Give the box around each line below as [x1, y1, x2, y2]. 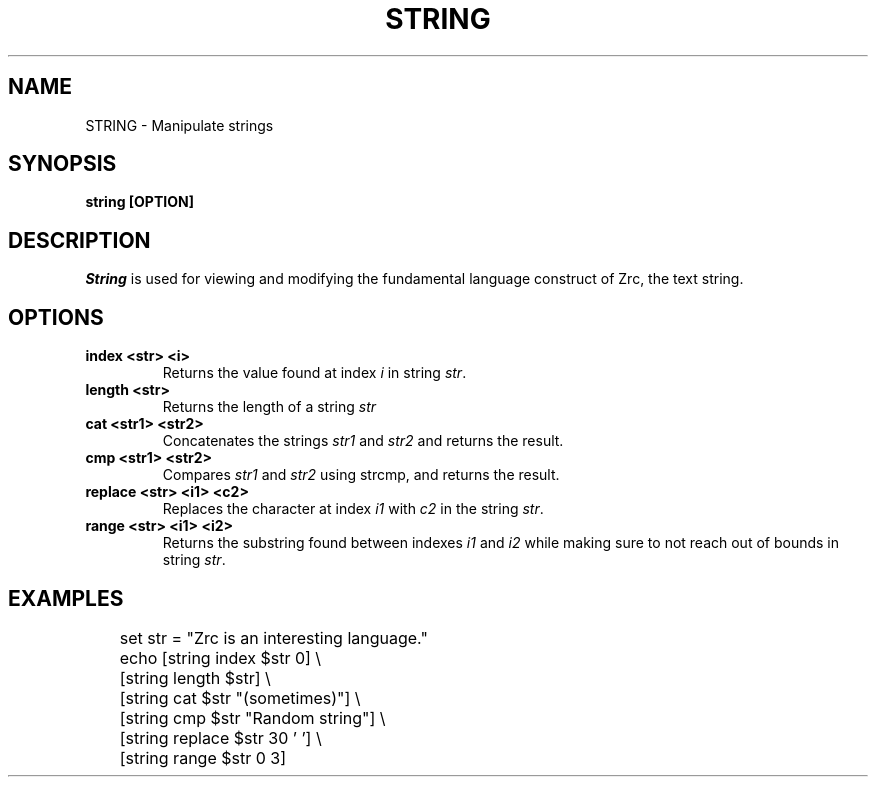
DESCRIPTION [8, 227, 151, 253]
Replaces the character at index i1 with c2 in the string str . [162, 500, 544, 518]
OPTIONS [8, 304, 104, 330]
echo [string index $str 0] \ [119, 647, 322, 668]
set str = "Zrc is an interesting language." [119, 627, 428, 648]
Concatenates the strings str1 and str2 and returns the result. [162, 432, 564, 450]
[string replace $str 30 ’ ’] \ [119, 727, 322, 748]
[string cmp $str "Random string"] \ [119, 707, 386, 728]
